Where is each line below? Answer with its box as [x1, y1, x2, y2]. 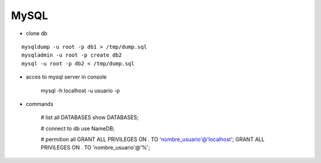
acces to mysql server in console [26, 73, 107, 80]
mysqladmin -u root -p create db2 [21, 52, 122, 59]
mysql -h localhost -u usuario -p [40, 87, 120, 94]
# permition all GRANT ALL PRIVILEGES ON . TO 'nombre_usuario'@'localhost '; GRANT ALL [40, 136, 265, 143]
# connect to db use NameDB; [40, 125, 115, 132]
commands [26, 100, 53, 107]
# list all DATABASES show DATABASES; [40, 114, 139, 121]
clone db [26, 30, 48, 37]
